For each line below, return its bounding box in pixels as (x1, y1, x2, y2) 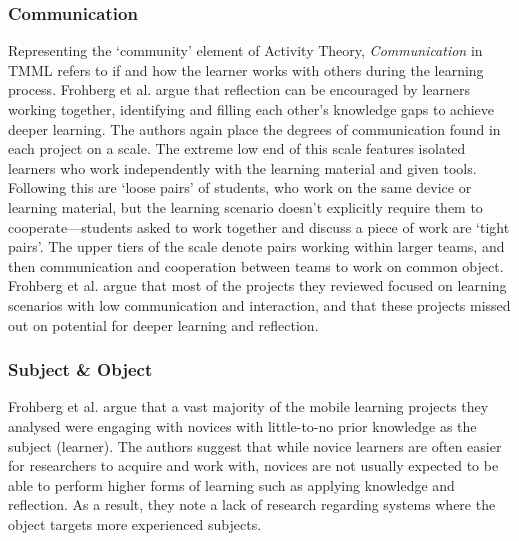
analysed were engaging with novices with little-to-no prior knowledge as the (8, 415, 477, 436)
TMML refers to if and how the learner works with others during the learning (8, 59, 484, 80)
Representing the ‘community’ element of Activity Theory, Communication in (8, 40, 483, 61)
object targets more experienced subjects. (8, 513, 262, 534)
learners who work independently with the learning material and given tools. (8, 157, 477, 178)
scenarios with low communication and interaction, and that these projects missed (8, 294, 511, 315)
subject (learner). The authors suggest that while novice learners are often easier (8, 435, 502, 456)
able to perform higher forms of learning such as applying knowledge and (8, 474, 455, 495)
